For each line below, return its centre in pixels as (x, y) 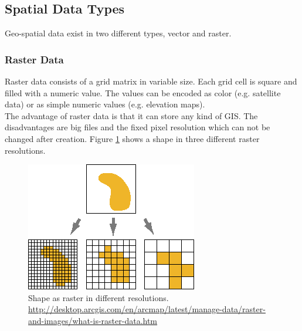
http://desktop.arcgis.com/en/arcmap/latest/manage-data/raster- (147, 309)
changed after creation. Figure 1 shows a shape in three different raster (132, 138)
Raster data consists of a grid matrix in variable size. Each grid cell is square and (151, 81)
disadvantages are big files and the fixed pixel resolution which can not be (138, 127)
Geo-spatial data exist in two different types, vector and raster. (118, 33)
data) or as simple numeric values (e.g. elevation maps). (105, 104)
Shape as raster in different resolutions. (99, 297)
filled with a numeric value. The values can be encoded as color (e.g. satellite (143, 92)
